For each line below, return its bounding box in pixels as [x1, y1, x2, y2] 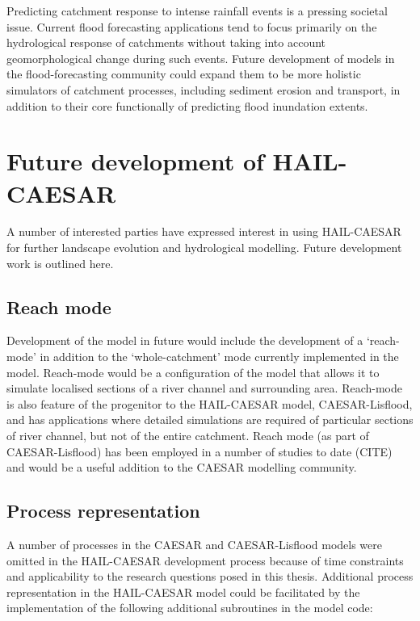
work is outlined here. [6, 254, 114, 271]
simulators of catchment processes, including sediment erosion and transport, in [6, 81, 401, 98]
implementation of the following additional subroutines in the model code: [6, 599, 373, 616]
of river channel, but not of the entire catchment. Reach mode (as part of [6, 427, 369, 444]
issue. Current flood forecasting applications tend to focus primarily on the [6, 18, 377, 35]
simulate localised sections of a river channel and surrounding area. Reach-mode [6, 380, 402, 397]
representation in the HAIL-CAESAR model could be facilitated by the [6, 583, 360, 600]
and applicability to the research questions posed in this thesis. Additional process [6, 568, 414, 585]
